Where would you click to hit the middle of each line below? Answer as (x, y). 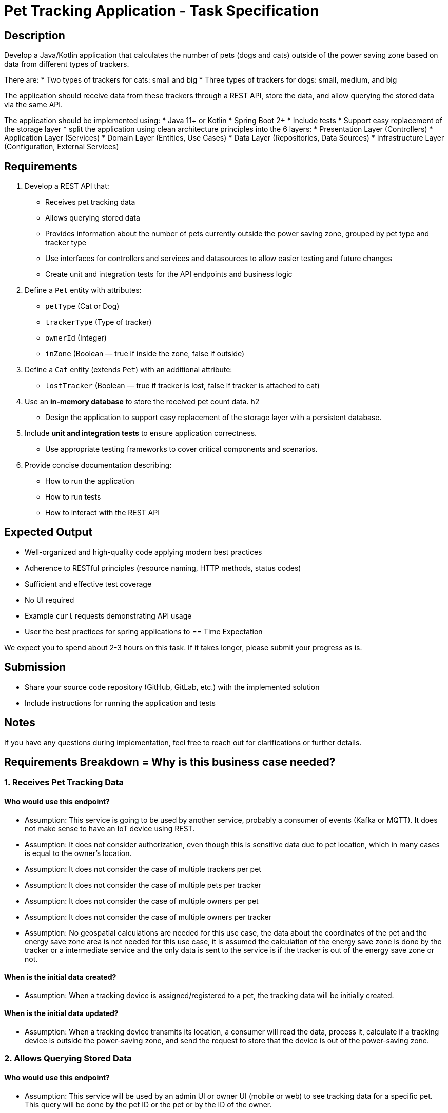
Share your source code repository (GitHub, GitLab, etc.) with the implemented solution (172, 687)
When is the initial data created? (60, 977)
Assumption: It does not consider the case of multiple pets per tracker (143, 885)
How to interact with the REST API (102, 513)
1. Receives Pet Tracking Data (64, 782)
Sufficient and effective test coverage (88, 584)
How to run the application (90, 481)
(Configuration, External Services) (62, 147)
